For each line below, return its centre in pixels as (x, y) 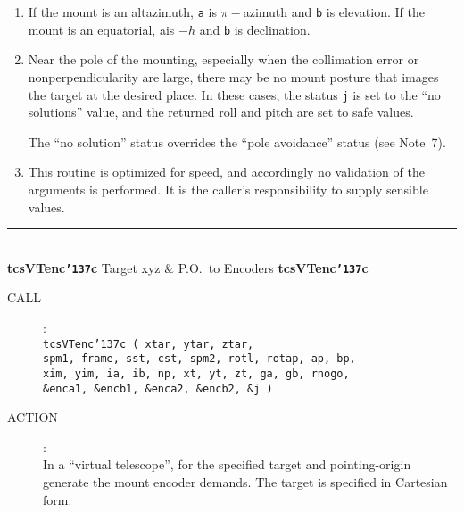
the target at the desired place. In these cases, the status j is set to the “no (234, 94)
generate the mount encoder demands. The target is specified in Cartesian (245, 481)
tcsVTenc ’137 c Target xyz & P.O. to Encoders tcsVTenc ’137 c (188, 267)
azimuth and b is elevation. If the (334, 12)
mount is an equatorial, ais (101, 29)
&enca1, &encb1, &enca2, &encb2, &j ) (158, 388)
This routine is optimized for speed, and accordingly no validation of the (226, 172)
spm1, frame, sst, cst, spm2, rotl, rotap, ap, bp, (199, 359)
